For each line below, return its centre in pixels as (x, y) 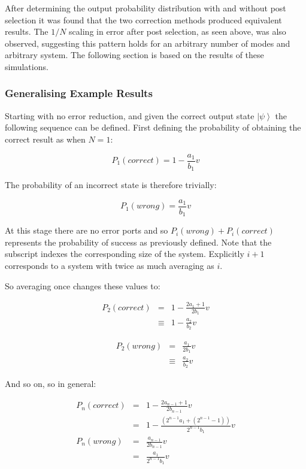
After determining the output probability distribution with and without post (146, 8)
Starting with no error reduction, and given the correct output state (130, 115)
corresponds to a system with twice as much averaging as (110, 265)
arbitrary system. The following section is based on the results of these (134, 55)
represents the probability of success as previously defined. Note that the (138, 242)
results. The (27, 31)
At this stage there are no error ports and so (87, 230)
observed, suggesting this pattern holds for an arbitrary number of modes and (148, 43)
